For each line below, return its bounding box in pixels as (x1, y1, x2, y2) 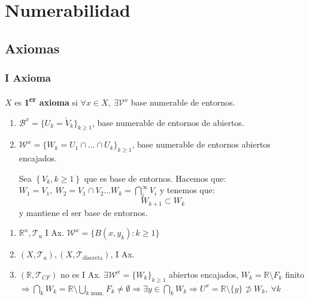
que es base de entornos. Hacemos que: (84, 172, 226, 184)
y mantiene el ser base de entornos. (19, 206, 148, 218)
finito (285, 268, 305, 280)
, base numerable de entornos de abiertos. (92, 116, 244, 128)
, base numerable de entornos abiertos (132, 138, 271, 151)
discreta (83, 254, 103, 261)
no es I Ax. (60, 268, 101, 280)
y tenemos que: (159, 184, 215, 196)
